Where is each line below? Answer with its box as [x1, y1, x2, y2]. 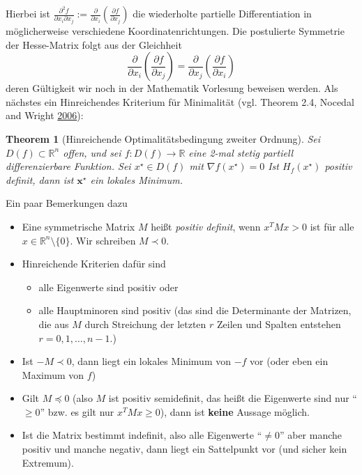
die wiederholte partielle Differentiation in [133, 6, 312, 20]
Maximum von [22, 367, 84, 382]
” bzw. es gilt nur [40, 404, 114, 419]
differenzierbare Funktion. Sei [6, 159, 131, 173]
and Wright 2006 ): [6, 108, 84, 123]
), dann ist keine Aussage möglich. [160, 404, 310, 419]
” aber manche [279, 428, 342, 442]
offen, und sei [63, 145, 121, 159]
